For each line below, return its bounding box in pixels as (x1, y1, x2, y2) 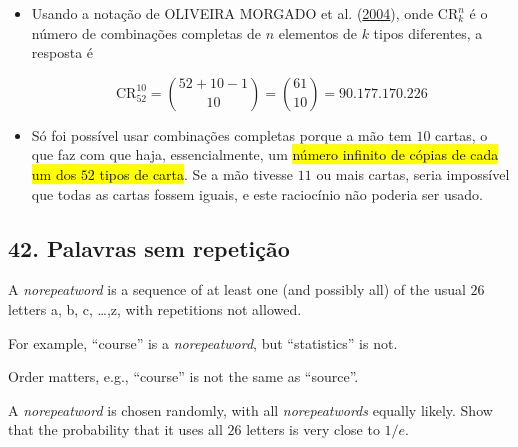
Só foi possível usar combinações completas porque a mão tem (31, 124, 412, 145)
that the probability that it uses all (8, 419, 223, 440)
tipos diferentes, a (373, 22, 483, 43)
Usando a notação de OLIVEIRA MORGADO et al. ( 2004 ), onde (31, 3, 434, 23)
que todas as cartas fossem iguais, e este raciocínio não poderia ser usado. (31, 183, 483, 204)
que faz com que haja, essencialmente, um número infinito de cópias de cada (31, 144, 499, 165)
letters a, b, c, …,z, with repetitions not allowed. (8, 298, 302, 319)
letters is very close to (246, 419, 380, 440)
